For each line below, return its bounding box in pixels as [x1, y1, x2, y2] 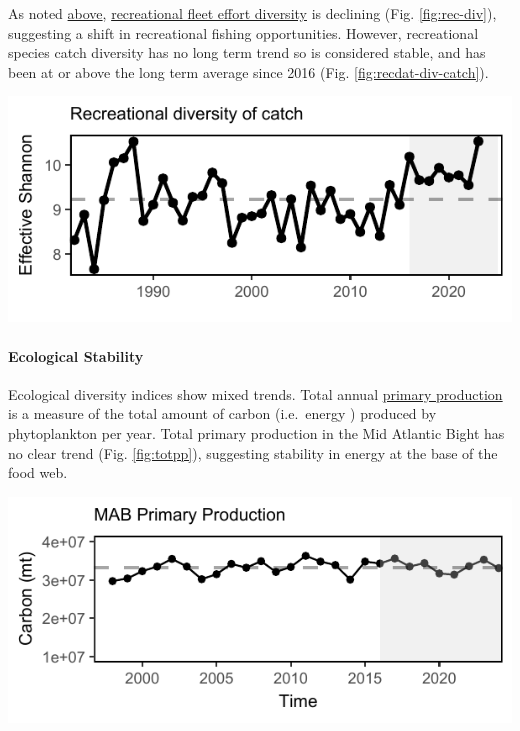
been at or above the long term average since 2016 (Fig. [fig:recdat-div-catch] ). [8, 61, 489, 82]
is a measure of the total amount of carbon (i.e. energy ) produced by [8, 403, 437, 424]
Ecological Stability [8, 345, 144, 366]
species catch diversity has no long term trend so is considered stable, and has [8, 42, 486, 63]
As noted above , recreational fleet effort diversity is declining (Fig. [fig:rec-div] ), [8, 3, 497, 23]
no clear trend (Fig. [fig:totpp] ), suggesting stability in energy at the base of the [8, 442, 498, 463]
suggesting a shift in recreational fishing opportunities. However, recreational [8, 22, 479, 43]
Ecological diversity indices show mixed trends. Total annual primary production [8, 383, 503, 404]
